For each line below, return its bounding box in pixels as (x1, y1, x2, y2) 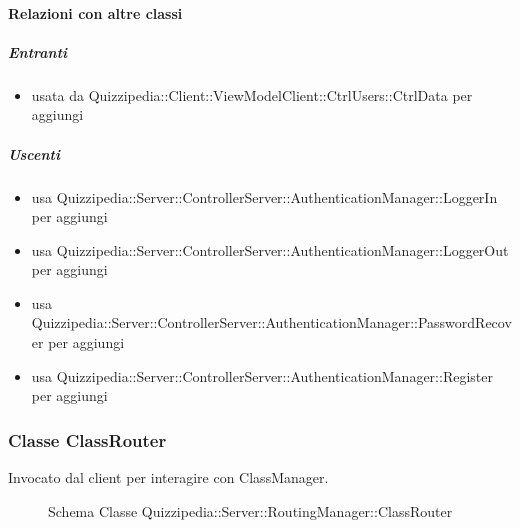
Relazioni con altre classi (8, 2, 183, 23)
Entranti (8, 41, 68, 62)
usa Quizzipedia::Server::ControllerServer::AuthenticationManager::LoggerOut (31, 239, 509, 260)
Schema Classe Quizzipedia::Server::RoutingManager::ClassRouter (48, 500, 453, 521)
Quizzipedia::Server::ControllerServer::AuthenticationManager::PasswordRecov (31, 312, 512, 333)
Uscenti (8, 143, 60, 164)
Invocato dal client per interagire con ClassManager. (8, 467, 329, 488)
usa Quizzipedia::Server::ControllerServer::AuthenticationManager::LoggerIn (31, 186, 498, 207)
